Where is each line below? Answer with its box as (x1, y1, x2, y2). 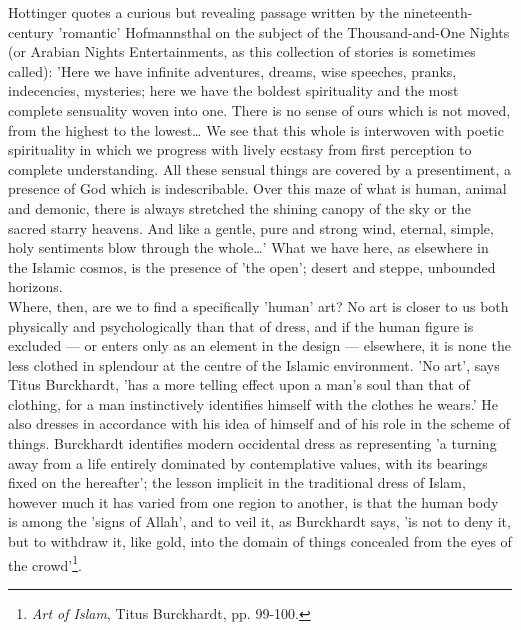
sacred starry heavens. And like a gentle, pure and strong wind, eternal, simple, (8, 217, 494, 238)
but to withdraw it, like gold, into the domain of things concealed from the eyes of (8, 531, 512, 552)
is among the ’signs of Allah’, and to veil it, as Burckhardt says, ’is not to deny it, (8, 511, 511, 532)
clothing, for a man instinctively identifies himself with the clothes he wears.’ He (8, 393, 499, 414)
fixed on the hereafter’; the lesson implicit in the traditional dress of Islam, (8, 472, 466, 493)
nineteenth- (403, 2, 473, 22)
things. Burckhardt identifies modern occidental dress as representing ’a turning (8, 433, 497, 454)
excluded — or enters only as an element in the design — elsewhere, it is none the (8, 335, 511, 356)
